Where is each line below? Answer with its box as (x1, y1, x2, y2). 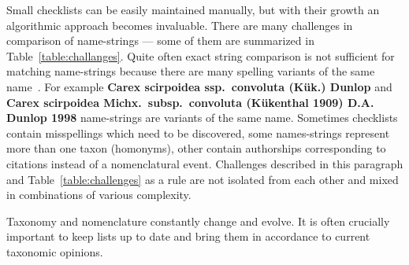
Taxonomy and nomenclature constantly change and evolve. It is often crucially (6, 212, 390, 229)
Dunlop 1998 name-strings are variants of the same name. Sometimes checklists (6, 109, 398, 126)
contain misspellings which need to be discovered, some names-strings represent (6, 124, 390, 141)
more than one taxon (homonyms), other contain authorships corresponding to (6, 140, 386, 156)
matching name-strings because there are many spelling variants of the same (6, 63, 375, 79)
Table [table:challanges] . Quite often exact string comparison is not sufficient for (6, 47, 395, 64)
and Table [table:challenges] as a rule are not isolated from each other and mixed (6, 171, 399, 187)
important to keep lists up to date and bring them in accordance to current (6, 228, 370, 245)
